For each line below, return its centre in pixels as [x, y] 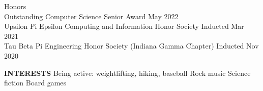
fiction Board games [35, 83]
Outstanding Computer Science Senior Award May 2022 [91, 16]
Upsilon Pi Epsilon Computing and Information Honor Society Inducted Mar [124, 26]
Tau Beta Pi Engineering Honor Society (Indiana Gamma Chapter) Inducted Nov [131, 46]
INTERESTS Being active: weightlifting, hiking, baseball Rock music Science [127, 73]
